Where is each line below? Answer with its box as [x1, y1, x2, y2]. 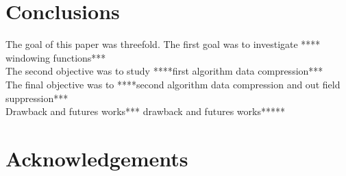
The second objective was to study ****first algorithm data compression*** [5, 64, 323, 78]
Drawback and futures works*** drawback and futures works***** [5, 104, 285, 118]
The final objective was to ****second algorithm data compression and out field [5, 77, 341, 91]
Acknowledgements [5, 144, 188, 172]
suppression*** [5, 90, 69, 105]
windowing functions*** [5, 50, 106, 64]
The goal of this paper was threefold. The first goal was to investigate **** [5, 37, 321, 51]
